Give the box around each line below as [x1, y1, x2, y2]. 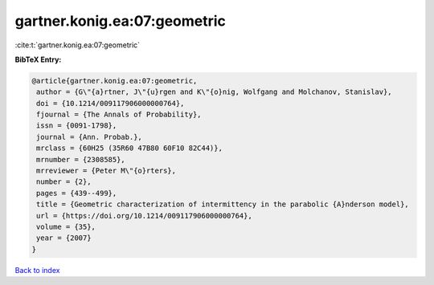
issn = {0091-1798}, [36, 121, 117, 130]
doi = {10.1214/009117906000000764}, [36, 99, 185, 108]
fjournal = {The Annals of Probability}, [36, 110, 202, 120]
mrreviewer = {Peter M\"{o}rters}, [36, 166, 177, 176]
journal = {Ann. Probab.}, [36, 132, 142, 141]
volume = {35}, [36, 222, 96, 231]
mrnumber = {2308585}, [36, 155, 126, 164]
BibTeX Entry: [14, 55, 62, 64]
